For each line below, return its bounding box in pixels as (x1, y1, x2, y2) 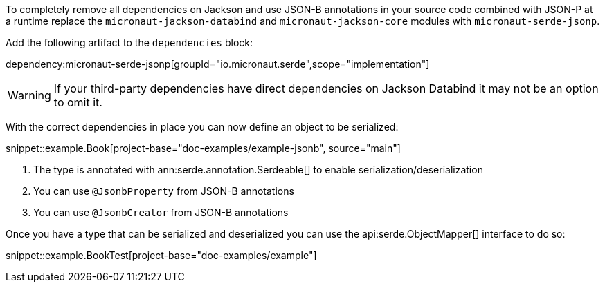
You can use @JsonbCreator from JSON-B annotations (33, 207, 289, 218)
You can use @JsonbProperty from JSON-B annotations (33, 185, 294, 197)
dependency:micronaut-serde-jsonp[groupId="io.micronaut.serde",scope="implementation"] (6, 58, 430, 70)
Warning (8, 88, 51, 102)
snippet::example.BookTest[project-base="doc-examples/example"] (6, 249, 317, 261)
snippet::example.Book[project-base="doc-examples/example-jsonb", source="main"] (6, 142, 401, 154)
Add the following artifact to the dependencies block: (6, 37, 253, 48)
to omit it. (53, 95, 102, 109)
